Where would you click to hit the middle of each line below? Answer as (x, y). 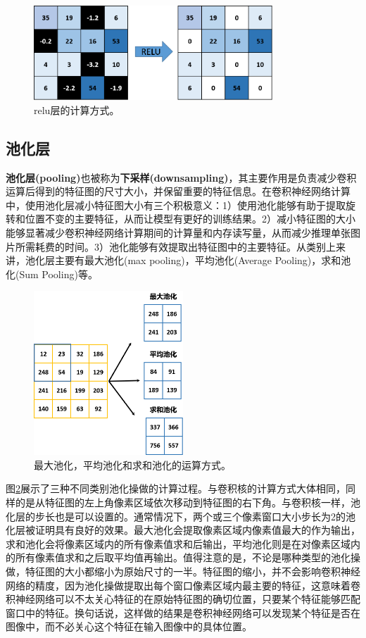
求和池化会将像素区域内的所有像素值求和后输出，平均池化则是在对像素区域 (178, 543)
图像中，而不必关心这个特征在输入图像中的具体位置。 (129, 626)
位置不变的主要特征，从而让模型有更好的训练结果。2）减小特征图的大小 (190, 219)
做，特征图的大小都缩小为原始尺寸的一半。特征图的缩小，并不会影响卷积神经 (183, 571)
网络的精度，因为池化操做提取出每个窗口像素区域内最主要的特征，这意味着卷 (183, 585)
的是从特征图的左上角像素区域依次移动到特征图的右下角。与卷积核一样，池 (188, 502)
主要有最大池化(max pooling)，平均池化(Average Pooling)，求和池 (203, 260)
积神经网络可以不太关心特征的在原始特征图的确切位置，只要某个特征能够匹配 (183, 599)
